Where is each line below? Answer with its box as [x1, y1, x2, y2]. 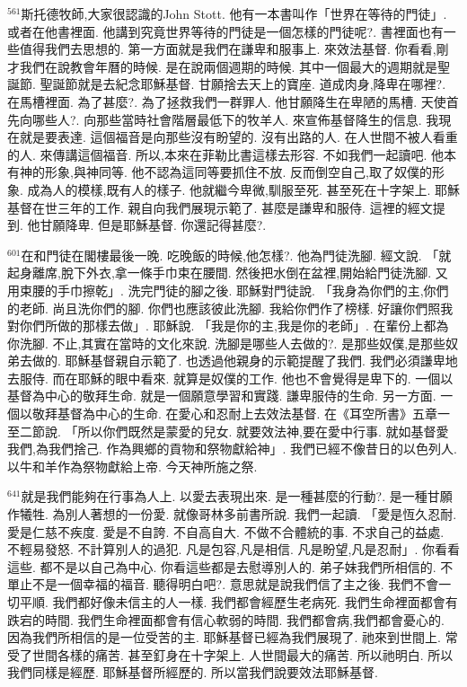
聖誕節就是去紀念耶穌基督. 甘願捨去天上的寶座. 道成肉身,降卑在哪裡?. [40, 75, 446, 93]
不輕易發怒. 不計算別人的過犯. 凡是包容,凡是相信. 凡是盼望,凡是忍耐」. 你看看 [7, 540, 460, 559]
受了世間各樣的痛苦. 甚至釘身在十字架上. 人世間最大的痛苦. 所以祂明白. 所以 [7, 645, 454, 664]
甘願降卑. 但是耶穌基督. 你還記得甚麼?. [40, 216, 267, 234]
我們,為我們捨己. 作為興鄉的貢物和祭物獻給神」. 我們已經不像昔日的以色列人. [7, 439, 457, 458]
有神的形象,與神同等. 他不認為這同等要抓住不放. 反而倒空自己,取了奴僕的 [7, 163, 432, 181]
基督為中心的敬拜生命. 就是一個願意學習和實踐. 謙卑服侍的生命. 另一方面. [7, 386, 436, 405]
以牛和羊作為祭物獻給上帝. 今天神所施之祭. [7, 456, 258, 475]
